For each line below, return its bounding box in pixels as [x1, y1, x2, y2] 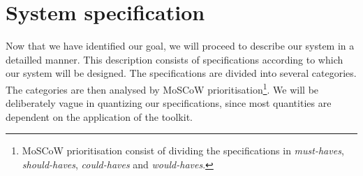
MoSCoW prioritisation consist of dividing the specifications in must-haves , [22, 143, 344, 158]
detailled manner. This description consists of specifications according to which [6, 52, 343, 66]
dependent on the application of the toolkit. [6, 109, 193, 124]
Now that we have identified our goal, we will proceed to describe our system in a [6, 38, 355, 53]
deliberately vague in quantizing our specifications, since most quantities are [6, 96, 332, 110]
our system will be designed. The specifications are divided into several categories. [6, 66, 357, 80]
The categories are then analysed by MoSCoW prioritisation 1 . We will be [6, 80, 319, 96]
